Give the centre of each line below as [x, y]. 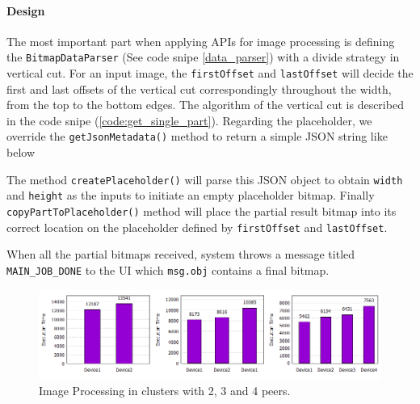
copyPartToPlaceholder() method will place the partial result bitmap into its [202, 211]
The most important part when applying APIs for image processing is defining [201, 41]
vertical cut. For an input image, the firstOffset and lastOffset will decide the [210, 73]
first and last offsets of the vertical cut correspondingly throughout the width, [199, 88]
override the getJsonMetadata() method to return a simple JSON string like [197, 136]
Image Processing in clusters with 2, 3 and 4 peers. [165, 390]
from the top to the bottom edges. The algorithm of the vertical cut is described [205, 105]
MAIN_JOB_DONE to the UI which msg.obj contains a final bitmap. [168, 269]
